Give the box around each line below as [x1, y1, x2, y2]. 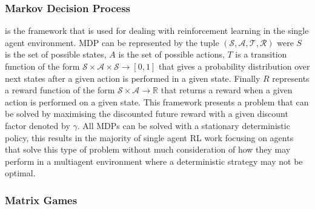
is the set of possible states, [5, 48, 107, 61]
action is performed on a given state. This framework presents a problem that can [5, 95, 309, 108]
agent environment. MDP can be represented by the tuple [5, 36, 219, 48]
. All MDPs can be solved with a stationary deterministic [77, 119, 290, 131]
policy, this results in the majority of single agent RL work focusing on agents [5, 131, 294, 144]
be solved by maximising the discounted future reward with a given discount [5, 107, 288, 120]
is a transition [235, 48, 287, 61]
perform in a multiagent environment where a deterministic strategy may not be [5, 154, 303, 167]
